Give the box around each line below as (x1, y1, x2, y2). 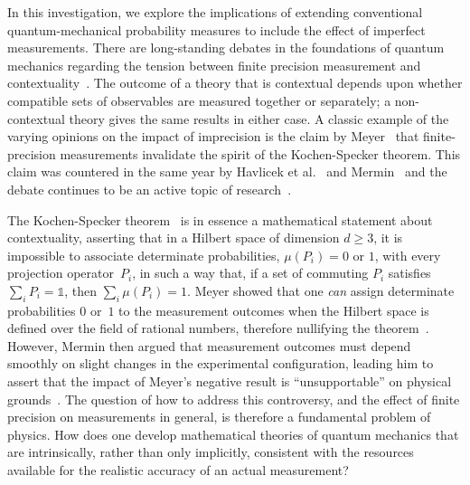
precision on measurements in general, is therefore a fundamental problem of (7, 407, 431, 426)
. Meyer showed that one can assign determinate (187, 281, 455, 300)
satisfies (388, 263, 431, 282)
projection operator (7, 263, 114, 282)
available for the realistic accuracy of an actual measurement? (7, 461, 349, 480)
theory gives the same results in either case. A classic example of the (69, 109, 449, 128)
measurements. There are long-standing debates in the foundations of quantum (7, 38, 445, 57)
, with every (374, 245, 441, 264)
